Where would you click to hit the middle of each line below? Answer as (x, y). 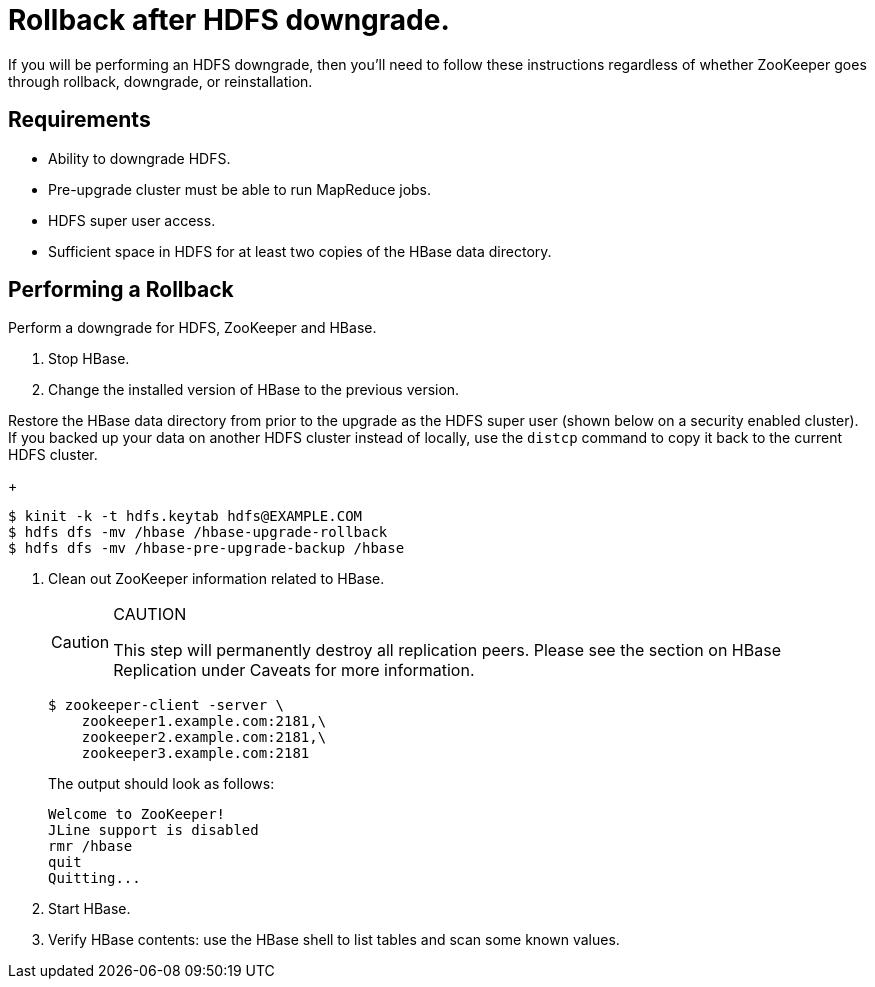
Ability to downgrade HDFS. (139, 158)
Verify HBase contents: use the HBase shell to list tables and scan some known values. (334, 940)
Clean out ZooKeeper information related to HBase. (216, 579)
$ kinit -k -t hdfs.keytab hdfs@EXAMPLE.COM (185, 516)
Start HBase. (89, 909)
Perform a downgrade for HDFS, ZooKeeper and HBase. (192, 328)
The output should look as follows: (161, 784)
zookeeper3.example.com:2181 (195, 753)
